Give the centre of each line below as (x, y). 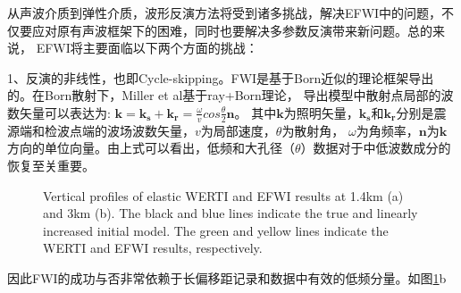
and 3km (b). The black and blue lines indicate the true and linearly (230, 213)
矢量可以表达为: (65, 112)
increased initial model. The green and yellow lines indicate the (216, 230)
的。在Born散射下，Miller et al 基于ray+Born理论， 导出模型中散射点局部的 (224, 95)
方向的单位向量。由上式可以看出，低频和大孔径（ (151, 148)
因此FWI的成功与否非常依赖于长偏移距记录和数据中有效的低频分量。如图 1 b (227, 277)
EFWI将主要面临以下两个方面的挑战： (147, 48)
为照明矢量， (321, 112)
